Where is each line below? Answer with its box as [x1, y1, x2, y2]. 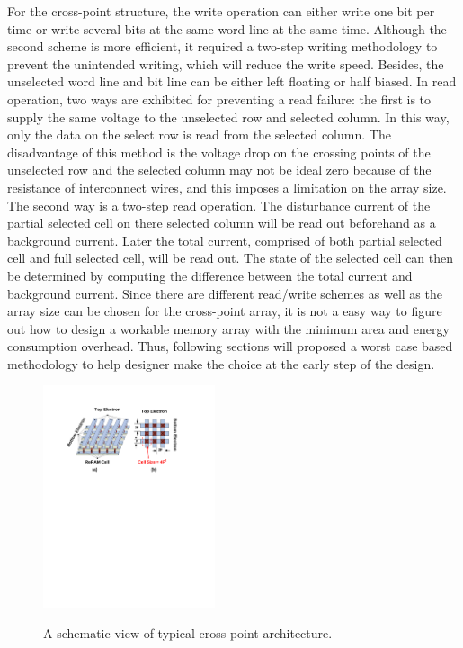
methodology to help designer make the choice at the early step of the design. [7, 354, 435, 373]
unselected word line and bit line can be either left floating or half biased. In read [7, 72, 457, 91]
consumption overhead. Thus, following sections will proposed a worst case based [7, 337, 453, 355]
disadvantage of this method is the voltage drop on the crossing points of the [7, 142, 431, 161]
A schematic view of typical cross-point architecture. [43, 624, 333, 643]
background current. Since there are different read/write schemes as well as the [7, 283, 442, 302]
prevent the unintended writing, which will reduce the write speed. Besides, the [7, 54, 444, 73]
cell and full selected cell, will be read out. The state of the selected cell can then [7, 248, 454, 267]
